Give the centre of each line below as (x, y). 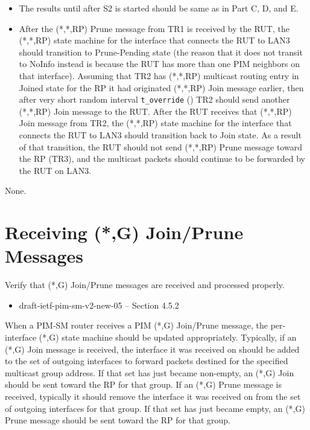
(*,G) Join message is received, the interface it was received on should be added (152, 349)
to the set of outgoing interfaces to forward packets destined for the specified (147, 361)
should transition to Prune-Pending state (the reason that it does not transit (161, 52)
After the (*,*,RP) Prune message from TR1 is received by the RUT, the (154, 28)
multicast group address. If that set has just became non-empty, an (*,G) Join (150, 372)
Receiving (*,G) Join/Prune (124, 232)
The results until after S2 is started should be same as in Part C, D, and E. (159, 8)
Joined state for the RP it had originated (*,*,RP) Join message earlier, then (161, 87)
